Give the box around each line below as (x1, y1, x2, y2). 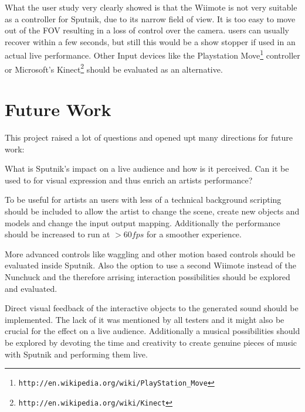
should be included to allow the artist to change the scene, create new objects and (5, 205, 300, 217)
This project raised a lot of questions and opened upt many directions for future (5, 131, 293, 143)
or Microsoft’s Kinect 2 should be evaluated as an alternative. (5, 61, 223, 75)
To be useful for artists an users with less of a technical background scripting (5, 193, 282, 206)
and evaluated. (5, 282, 57, 294)
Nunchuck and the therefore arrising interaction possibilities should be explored (5, 270, 290, 282)
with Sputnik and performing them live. (5, 348, 148, 360)
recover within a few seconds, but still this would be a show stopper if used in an (5, 35, 296, 47)
